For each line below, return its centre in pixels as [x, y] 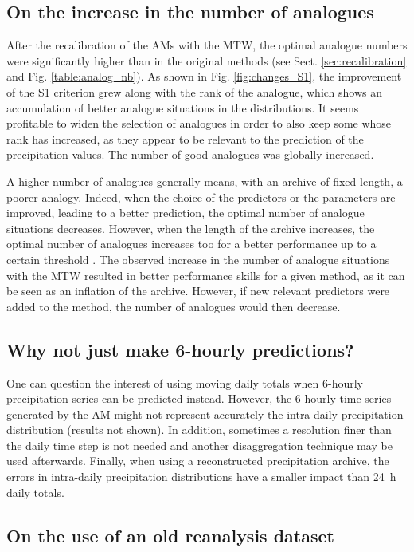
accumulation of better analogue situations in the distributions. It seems [183, 107]
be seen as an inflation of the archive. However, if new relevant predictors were [198, 291]
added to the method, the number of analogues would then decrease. [174, 306]
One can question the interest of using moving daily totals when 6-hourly [185, 382]
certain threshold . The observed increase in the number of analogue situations [198, 259]
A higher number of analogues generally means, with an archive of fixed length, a [205, 181]
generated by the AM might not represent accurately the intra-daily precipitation [205, 414]
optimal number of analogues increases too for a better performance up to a [191, 244]
